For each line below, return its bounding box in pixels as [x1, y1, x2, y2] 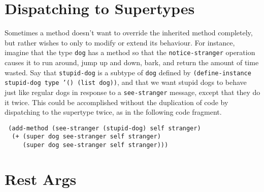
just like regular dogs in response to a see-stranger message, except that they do [5, 86, 260, 97]
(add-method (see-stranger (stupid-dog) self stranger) [8, 124, 201, 132]
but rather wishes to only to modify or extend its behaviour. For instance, [5, 37, 235, 47]
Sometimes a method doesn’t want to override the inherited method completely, [5, 27, 253, 38]
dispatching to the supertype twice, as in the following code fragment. [5, 107, 222, 117]
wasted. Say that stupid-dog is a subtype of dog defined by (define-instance [5, 67, 251, 77]
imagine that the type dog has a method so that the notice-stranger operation [5, 47, 255, 58]
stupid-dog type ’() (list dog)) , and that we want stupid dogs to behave [5, 77, 247, 87]
